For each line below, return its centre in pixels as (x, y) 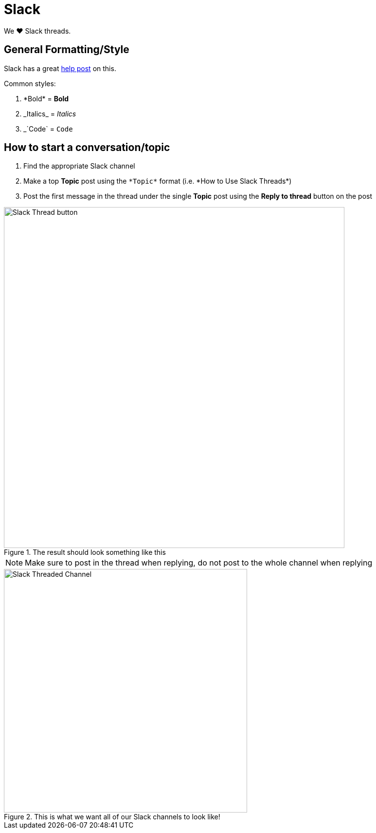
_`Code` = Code (48, 129)
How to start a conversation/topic (87, 148)
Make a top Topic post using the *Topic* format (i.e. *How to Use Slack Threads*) (158, 181)
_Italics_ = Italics (50, 114)
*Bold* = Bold (46, 98)
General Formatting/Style (67, 50)
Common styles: (30, 83)
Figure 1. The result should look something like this (85, 552)
